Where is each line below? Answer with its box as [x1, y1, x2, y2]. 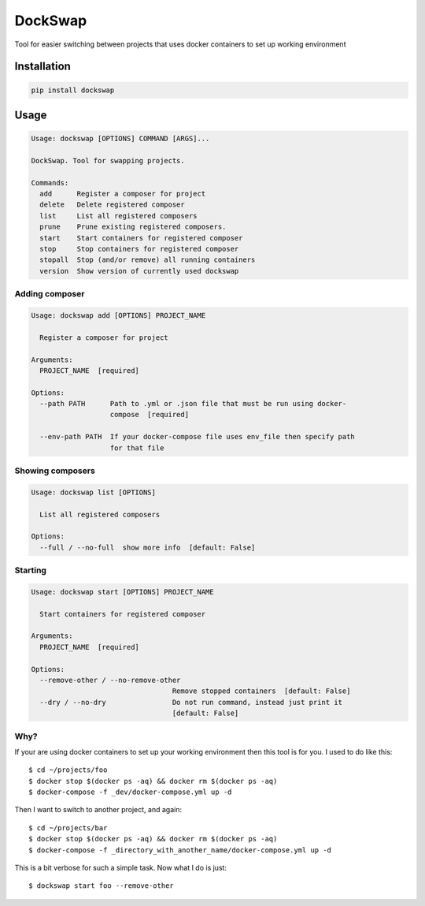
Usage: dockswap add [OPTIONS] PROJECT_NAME [31, 311, 206, 319]
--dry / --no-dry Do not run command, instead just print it [39, 698, 342, 707]
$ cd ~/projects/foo [28, 766, 108, 774]
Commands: [31, 178, 69, 187]
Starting [14, 565, 47, 576]
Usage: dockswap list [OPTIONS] [31, 487, 157, 497]
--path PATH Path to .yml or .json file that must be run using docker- [39, 399, 347, 408]
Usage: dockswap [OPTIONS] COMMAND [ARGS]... [31, 134, 210, 144]
